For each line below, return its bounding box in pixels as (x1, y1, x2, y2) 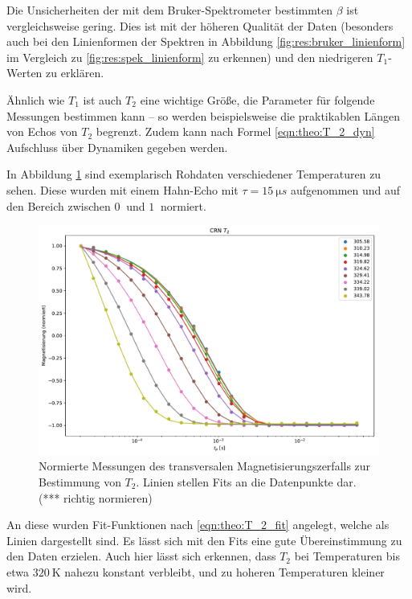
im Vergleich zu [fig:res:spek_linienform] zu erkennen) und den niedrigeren (6, 48, 373, 65)
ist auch (83, 91, 122, 108)
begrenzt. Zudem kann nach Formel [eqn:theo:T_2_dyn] (96, 123, 375, 140)
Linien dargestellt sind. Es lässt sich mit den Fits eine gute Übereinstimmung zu (6, 531, 402, 548)
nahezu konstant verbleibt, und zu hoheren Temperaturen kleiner (64, 563, 385, 580)
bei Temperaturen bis (294, 548, 400, 564)
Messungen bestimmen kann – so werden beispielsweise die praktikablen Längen (6, 107, 401, 124)
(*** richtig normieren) (39, 489, 153, 506)
